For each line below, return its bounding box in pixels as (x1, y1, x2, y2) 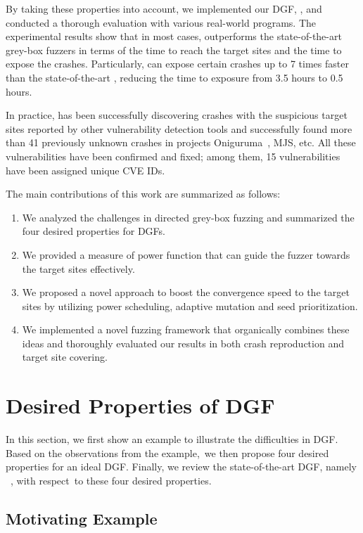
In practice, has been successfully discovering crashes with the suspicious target (6, 108, 348, 122)
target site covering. (22, 349, 108, 364)
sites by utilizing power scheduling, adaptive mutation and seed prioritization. (22, 298, 358, 313)
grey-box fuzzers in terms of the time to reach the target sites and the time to (6, 42, 342, 57)
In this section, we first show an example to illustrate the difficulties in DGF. (6, 432, 338, 447)
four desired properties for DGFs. (22, 224, 165, 238)
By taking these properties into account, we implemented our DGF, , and (6, 1, 322, 15)
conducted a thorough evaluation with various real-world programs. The (6, 15, 317, 30)
